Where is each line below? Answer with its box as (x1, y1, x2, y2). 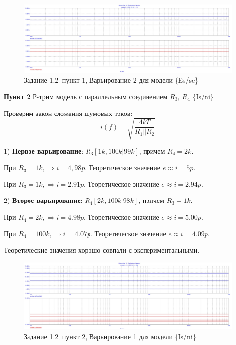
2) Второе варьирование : (4, 195, 83, 205)
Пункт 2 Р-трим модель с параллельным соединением (4, 91, 168, 101)
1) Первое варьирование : (4, 145, 84, 156)
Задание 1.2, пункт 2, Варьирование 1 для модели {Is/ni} (24, 331, 196, 341)
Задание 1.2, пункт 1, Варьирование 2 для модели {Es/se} (24, 75, 199, 85)
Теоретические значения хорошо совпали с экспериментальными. (4, 245, 200, 255)
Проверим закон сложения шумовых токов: (4, 108, 133, 118)
